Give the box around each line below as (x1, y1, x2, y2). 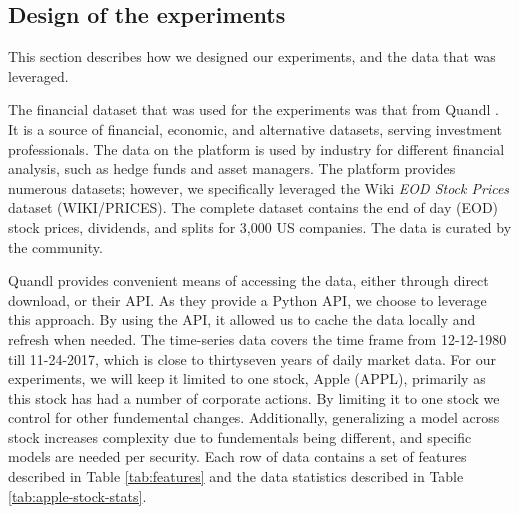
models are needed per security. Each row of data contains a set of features (8, 446, 467, 467)
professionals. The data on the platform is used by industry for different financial (8, 138, 505, 159)
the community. (8, 236, 103, 257)
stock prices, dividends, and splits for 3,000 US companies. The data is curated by (8, 216, 512, 237)
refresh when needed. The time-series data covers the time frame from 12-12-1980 (8, 328, 507, 349)
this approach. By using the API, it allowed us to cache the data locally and (8, 309, 476, 330)
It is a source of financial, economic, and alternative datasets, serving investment (8, 118, 503, 139)
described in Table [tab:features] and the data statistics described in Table (8, 466, 464, 487)
